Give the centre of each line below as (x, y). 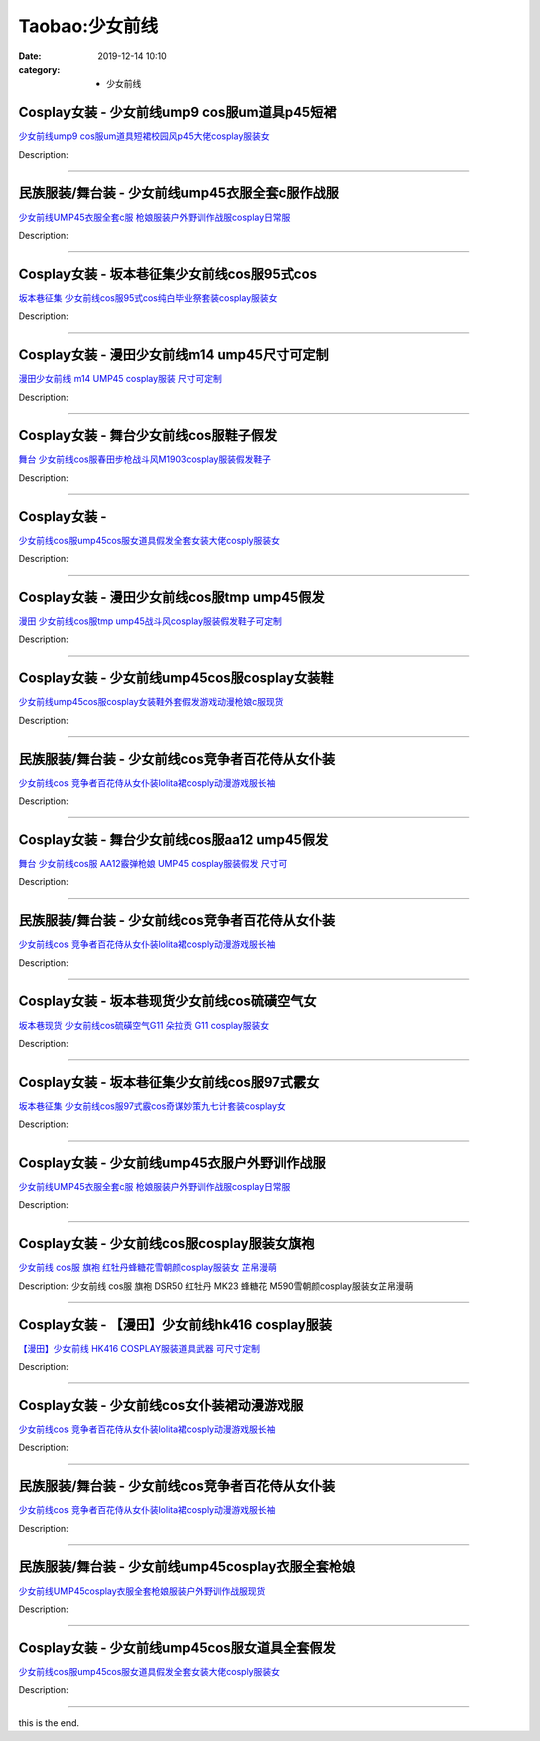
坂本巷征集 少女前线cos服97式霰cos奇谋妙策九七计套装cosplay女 (152, 1106)
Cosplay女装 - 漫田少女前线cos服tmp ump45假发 (171, 596)
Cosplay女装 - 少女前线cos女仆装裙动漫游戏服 (161, 1405)
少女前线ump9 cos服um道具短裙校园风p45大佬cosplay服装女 (144, 136)
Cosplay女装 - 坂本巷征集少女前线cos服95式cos (168, 273)
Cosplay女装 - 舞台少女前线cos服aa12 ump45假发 (173, 839)
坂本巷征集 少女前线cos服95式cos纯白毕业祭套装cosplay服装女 (148, 297)
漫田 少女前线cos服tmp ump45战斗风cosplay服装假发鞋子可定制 (150, 621)
